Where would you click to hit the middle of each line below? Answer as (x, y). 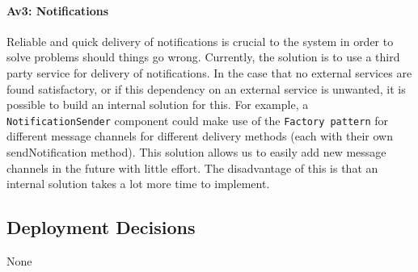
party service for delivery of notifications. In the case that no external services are (209, 72)
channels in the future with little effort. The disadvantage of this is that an (192, 167)
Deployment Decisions (101, 227)
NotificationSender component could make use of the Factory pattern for (198, 120)
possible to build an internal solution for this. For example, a (158, 105)
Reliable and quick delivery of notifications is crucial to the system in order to (200, 41)
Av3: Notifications (58, 10)
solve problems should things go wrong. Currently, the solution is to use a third (203, 57)
